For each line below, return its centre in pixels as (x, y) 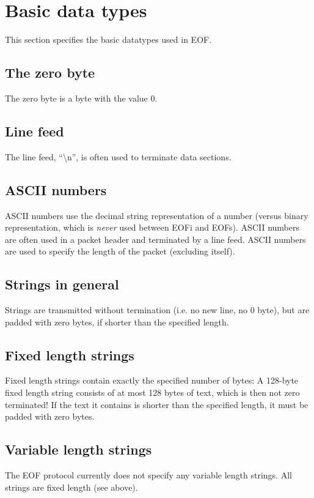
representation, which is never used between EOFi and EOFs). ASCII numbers (152, 227)
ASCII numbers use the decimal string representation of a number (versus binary (157, 215)
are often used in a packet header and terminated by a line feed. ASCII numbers (155, 239)
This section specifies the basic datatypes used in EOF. (108, 39)
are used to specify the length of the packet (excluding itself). (120, 251)
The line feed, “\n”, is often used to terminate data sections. (118, 156)
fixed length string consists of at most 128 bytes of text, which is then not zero (152, 392)
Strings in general (62, 284)
